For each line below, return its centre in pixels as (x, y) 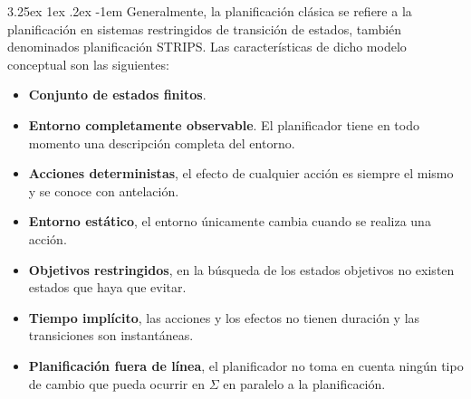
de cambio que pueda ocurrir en (116, 383)
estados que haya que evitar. (107, 287)
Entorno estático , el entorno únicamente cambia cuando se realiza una (230, 221)
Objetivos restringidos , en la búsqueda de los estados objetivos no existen (241, 269)
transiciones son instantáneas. (111, 335)
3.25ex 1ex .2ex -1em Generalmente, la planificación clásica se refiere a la (210, 11)
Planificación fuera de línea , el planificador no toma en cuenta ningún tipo (246, 365)
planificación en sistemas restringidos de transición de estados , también (205, 28)
